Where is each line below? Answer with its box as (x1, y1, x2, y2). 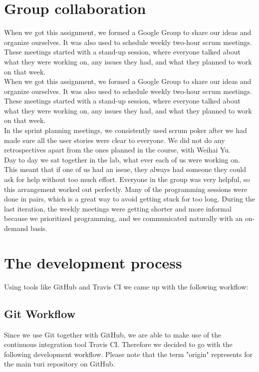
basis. (30, 223, 47, 233)
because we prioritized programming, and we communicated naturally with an (4, 213, 243, 223)
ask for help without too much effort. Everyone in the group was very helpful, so (4, 174, 250, 184)
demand (4, 223, 28, 233)
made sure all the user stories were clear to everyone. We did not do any (4, 134, 225, 145)
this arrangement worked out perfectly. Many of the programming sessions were (4, 183, 248, 194)
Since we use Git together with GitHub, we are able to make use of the (4, 329, 222, 339)
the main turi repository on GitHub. (4, 358, 115, 369)
